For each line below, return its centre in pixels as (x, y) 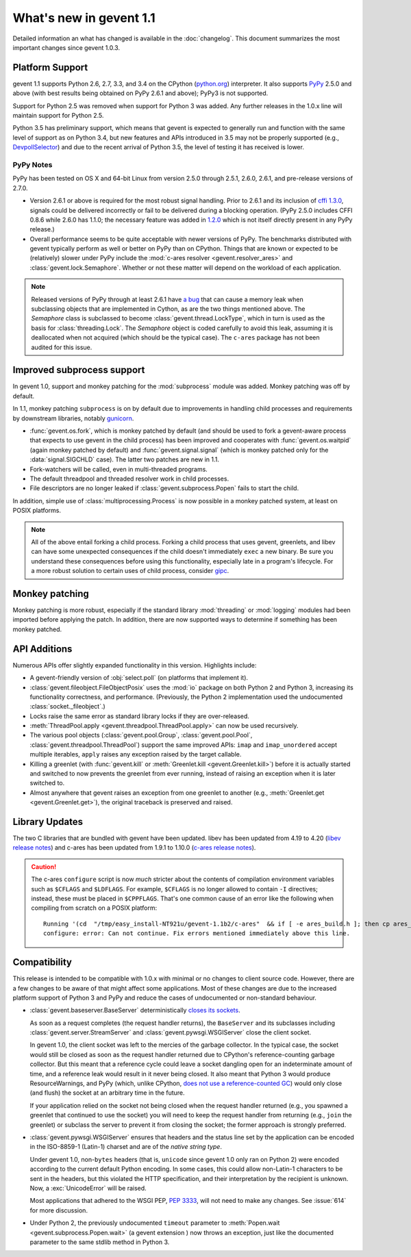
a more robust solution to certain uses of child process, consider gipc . (130, 571)
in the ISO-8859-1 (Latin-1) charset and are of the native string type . (126, 1147)
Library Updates (48, 822)
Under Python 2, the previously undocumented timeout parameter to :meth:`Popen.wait (155, 1223)
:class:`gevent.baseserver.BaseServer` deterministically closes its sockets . (135, 1011)
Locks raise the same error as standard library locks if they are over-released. (140, 716)
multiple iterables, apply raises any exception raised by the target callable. (136, 754)
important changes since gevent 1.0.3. (66, 47)
